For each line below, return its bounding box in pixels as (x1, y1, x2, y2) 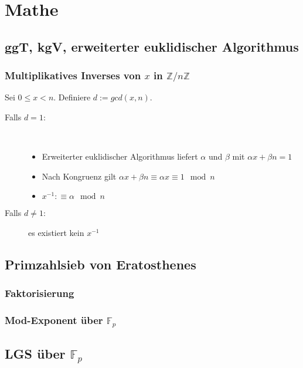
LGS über (5, 344, 66, 362)
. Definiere (53, 91, 91, 103)
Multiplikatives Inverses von (5, 68, 141, 83)
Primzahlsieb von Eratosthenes (5, 255, 196, 273)
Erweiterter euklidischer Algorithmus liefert (42, 150, 198, 163)
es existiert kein (28, 227, 84, 239)
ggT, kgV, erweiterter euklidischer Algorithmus (5, 37, 299, 55)
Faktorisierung (5, 286, 74, 301)
